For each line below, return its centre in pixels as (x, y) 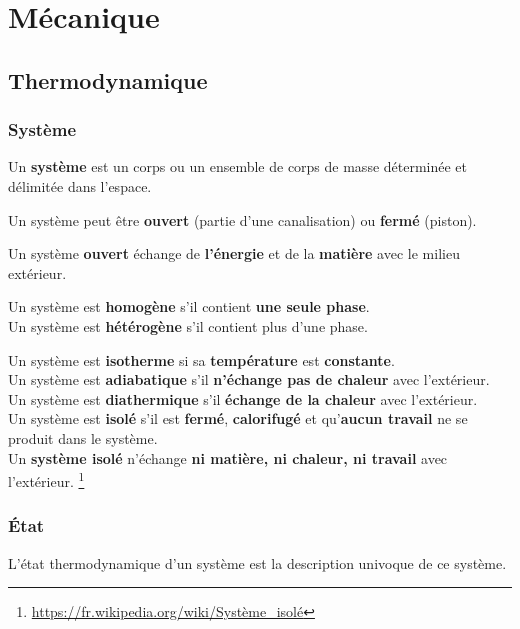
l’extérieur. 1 (46, 479)
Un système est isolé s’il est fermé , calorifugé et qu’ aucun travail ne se (238, 418)
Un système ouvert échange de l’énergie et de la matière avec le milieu (234, 253)
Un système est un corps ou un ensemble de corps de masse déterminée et (238, 166)
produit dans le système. (83, 437)
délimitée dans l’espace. (80, 185)
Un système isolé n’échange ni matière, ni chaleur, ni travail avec (228, 457)
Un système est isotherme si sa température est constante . (201, 359)
